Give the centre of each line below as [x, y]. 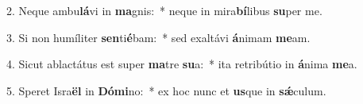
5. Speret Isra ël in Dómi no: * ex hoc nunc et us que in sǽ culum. [166, 90]
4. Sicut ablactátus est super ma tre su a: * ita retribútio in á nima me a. [182, 64]
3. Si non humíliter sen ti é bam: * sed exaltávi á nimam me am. [158, 37]
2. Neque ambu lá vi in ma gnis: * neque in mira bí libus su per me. [164, 10]
